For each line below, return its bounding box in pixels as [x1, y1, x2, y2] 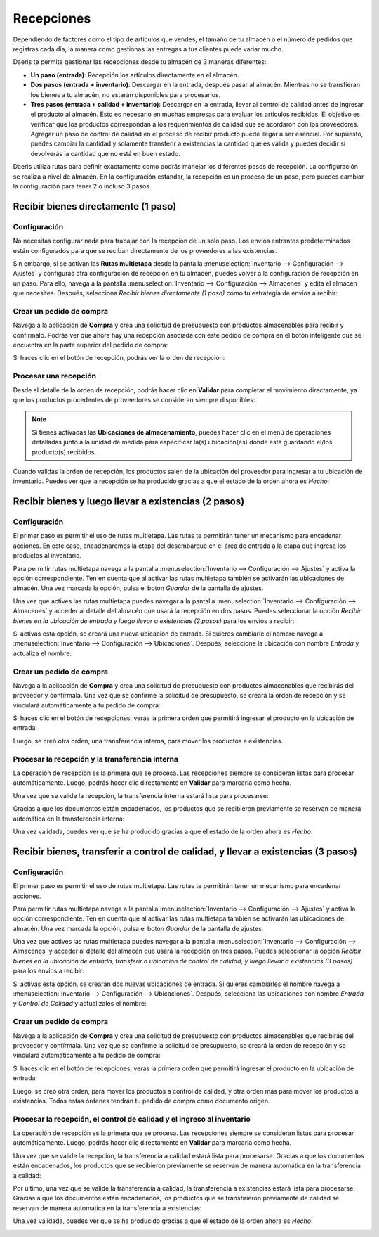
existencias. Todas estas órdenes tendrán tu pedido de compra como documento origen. [13, 1096, 270, 1105]
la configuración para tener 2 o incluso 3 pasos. [13, 182, 152, 191]
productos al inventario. [13, 551, 82, 560]
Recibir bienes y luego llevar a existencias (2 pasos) [13, 496, 245, 508]
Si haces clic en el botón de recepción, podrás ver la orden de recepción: [13, 354, 225, 362]
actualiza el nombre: [13, 649, 72, 658]
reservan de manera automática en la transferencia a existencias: [13, 1203, 202, 1212]
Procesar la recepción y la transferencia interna [13, 754, 179, 764]
